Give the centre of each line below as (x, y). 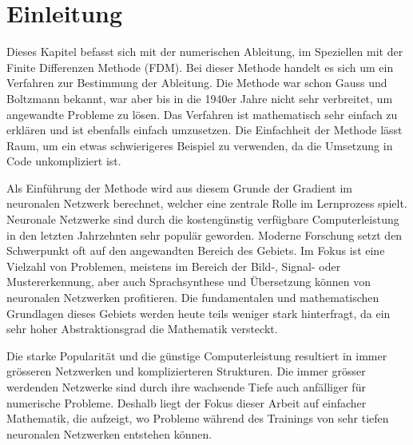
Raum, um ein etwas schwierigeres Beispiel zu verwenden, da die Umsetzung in (200, 145)
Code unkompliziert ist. (64, 161)
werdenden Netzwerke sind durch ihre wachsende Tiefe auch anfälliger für (186, 387)
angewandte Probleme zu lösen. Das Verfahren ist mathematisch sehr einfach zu (202, 114)
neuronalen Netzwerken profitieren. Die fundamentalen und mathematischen (193, 298)
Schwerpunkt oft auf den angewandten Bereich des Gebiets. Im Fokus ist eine (196, 250)
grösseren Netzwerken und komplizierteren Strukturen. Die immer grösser (186, 371)
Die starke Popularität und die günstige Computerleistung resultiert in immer (197, 355)
